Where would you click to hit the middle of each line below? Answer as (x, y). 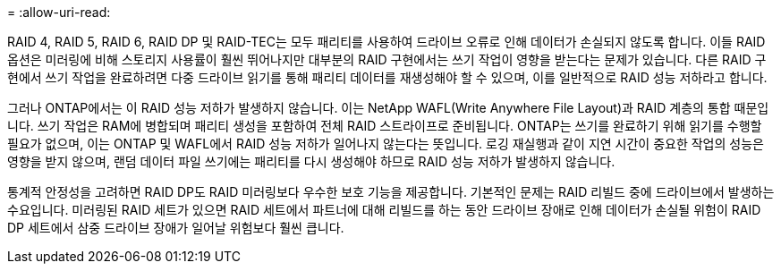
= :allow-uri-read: (59, 12)
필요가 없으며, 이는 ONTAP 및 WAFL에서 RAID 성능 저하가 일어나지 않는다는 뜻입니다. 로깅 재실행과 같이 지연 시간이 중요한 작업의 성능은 (386, 144)
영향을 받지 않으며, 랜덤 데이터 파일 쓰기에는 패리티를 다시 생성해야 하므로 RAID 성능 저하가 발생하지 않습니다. (311, 161)
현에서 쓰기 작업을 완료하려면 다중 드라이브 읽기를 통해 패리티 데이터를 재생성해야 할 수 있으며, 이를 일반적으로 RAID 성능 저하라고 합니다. (387, 77)
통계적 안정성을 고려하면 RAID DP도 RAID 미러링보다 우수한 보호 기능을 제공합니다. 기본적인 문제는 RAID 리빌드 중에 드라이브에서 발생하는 (391, 192)
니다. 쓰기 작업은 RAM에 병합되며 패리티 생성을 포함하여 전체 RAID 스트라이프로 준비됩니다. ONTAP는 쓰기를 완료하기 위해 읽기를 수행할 (385, 126)
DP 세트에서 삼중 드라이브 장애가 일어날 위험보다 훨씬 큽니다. (176, 228)
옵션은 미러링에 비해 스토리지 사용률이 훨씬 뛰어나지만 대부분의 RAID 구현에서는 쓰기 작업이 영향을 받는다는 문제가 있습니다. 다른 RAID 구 (387, 59)
